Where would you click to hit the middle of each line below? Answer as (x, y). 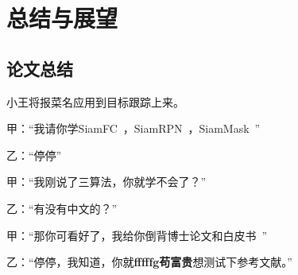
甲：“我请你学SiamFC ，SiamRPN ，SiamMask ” (134, 128)
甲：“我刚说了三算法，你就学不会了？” (106, 182)
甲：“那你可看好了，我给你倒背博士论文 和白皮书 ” (137, 235)
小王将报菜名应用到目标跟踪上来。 (95, 101)
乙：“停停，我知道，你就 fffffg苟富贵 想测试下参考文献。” (149, 262)
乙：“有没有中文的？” (62, 208)
